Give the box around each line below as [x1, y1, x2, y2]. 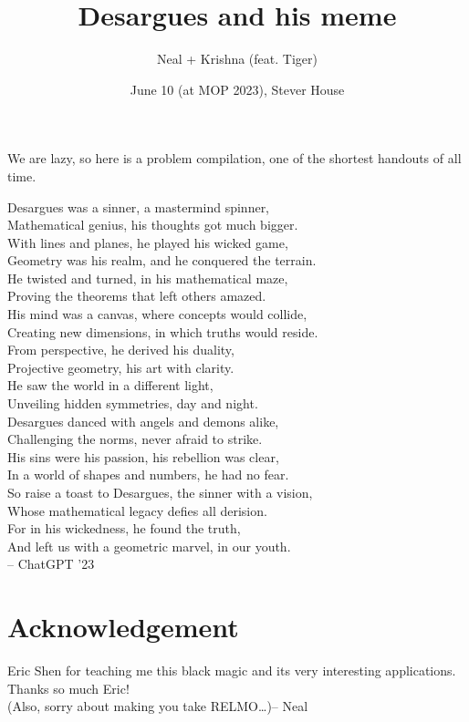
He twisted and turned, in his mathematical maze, [7, 268, 288, 287]
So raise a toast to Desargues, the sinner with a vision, [7, 483, 313, 501]
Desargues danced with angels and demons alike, [7, 411, 279, 430]
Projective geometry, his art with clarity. [7, 357, 234, 376]
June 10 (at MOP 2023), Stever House [130, 79, 345, 98]
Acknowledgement [7, 608, 239, 645]
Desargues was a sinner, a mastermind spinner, [7, 197, 270, 216]
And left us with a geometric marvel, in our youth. [7, 536, 291, 555]
